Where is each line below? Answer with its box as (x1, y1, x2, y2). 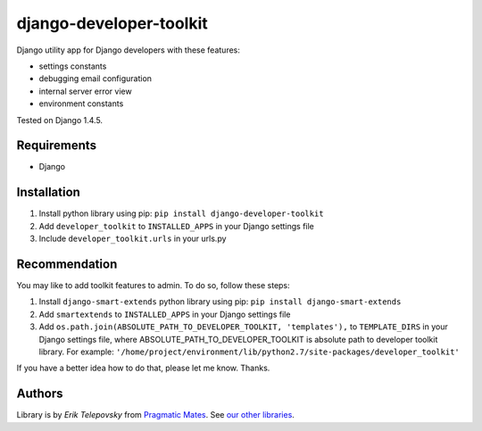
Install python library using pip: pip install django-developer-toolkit (38, 208, 325, 219)
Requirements (16, 138, 97, 153)
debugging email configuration (38, 73, 152, 84)
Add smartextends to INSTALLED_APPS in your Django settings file (38, 309, 291, 319)
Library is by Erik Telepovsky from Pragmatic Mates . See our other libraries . (16, 410, 295, 420)
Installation (16, 185, 80, 200)
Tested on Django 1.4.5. (16, 114, 103, 125)
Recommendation (16, 256, 118, 271)
